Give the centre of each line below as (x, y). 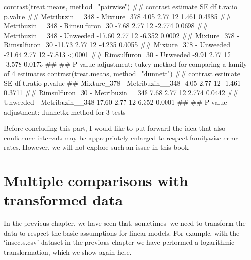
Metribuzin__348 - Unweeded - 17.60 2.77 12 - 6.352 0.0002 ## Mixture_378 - (122, 35)
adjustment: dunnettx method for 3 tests (65, 111)
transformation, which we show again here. (68, 252)
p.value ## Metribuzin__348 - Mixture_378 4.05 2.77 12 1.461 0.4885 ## (118, 16)
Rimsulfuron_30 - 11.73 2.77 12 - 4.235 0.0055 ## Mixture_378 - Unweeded (117, 45)
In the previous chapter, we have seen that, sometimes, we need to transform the (125, 223)
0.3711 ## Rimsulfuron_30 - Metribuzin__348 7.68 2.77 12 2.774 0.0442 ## (121, 92)
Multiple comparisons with (96, 181)
